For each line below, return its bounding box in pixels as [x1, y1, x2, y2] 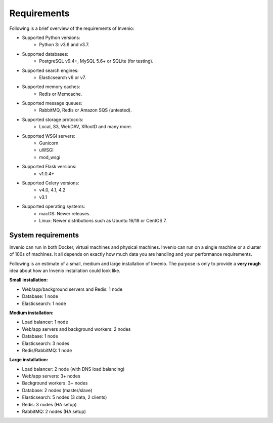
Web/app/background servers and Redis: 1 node [22, 286, 123, 292]
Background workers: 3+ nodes [22, 380, 88, 386]
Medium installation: [9, 310, 54, 316]
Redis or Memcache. [39, 91, 82, 97]
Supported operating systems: [22, 203, 85, 210]
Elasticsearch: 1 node [22, 300, 66, 306]
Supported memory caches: [22, 84, 80, 90]
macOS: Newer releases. [39, 210, 91, 216]
